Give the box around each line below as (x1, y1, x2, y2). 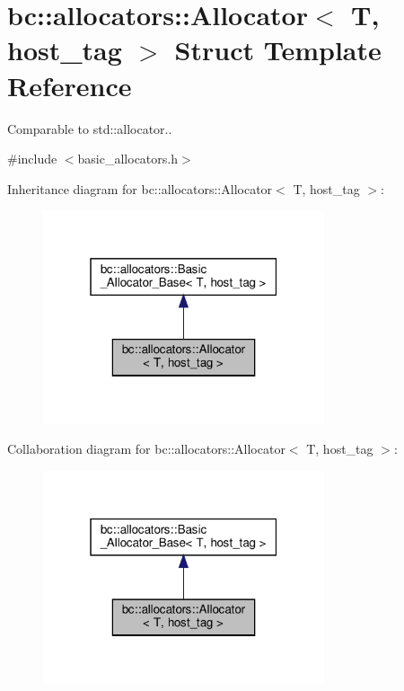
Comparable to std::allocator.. (7, 119, 172, 137)
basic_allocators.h (77, 149, 178, 168)
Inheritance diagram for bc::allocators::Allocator (7, 179, 273, 198)
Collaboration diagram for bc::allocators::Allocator (7, 439, 285, 458)
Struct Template (174, 31, 382, 68)
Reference (7, 66, 132, 103)
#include (7, 149, 57, 168)
